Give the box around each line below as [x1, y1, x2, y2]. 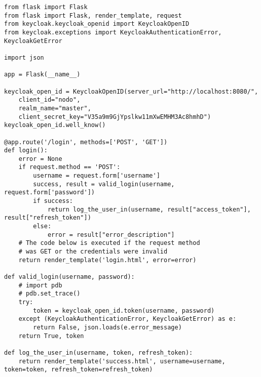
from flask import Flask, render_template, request [4, 12, 182, 19]
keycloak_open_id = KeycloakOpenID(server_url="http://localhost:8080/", [4, 88, 258, 95]
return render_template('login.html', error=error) [18, 256, 197, 264]
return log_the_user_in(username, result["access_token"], [47, 205, 251, 213]
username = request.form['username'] [33, 172, 160, 180]
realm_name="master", [18, 104, 91, 112]
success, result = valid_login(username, [33, 180, 175, 188]
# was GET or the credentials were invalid [18, 248, 168, 256]
